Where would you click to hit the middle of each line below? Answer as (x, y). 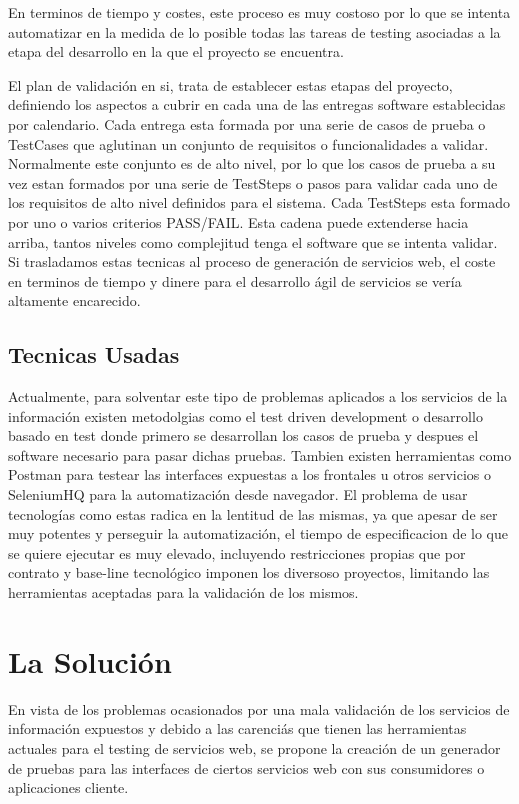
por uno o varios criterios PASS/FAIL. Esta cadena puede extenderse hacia (238, 221)
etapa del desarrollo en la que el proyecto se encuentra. (176, 51)
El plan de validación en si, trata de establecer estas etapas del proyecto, (230, 84)
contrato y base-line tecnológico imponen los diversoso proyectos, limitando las (249, 572)
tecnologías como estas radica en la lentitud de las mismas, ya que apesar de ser (253, 513)
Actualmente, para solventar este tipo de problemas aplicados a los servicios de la (258, 396)
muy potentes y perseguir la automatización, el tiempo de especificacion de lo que (258, 533)
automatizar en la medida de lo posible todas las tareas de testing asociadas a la (254, 31)
